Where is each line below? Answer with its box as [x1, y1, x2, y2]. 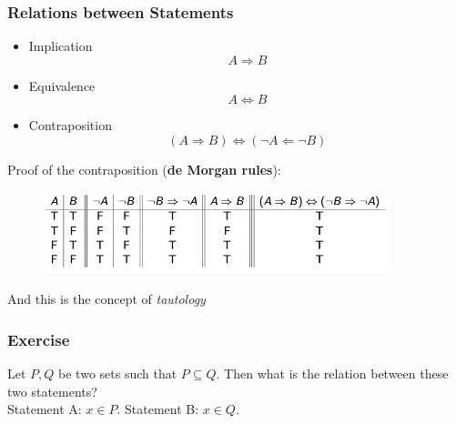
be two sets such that [58, 364, 177, 383]
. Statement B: [117, 399, 199, 419]
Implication [28, 36, 93, 56]
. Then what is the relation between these [216, 364, 449, 383]
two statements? [7, 381, 97, 400]
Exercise [7, 328, 70, 350]
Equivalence [28, 76, 96, 95]
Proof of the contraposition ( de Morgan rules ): [7, 160, 281, 178]
